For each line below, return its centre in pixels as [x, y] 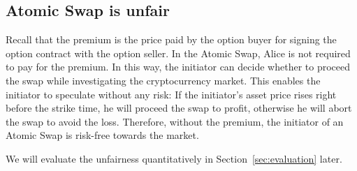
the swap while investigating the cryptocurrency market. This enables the [163, 80]
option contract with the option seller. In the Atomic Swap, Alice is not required [178, 53]
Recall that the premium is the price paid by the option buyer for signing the [171, 39]
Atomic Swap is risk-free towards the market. [102, 135]
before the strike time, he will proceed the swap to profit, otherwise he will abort [179, 108]
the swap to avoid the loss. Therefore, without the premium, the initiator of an [175, 121]
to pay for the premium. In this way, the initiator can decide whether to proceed [178, 67]
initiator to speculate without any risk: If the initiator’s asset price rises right [171, 94]
